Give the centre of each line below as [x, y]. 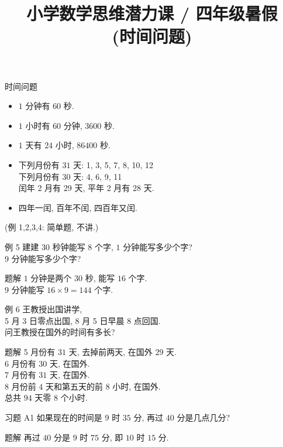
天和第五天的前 [74, 386]
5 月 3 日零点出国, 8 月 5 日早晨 [65, 320]
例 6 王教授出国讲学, [44, 309]
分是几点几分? [203, 417]
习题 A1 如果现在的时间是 [54, 417]
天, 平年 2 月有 [102, 188]
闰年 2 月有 [40, 188]
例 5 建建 [22, 246]
